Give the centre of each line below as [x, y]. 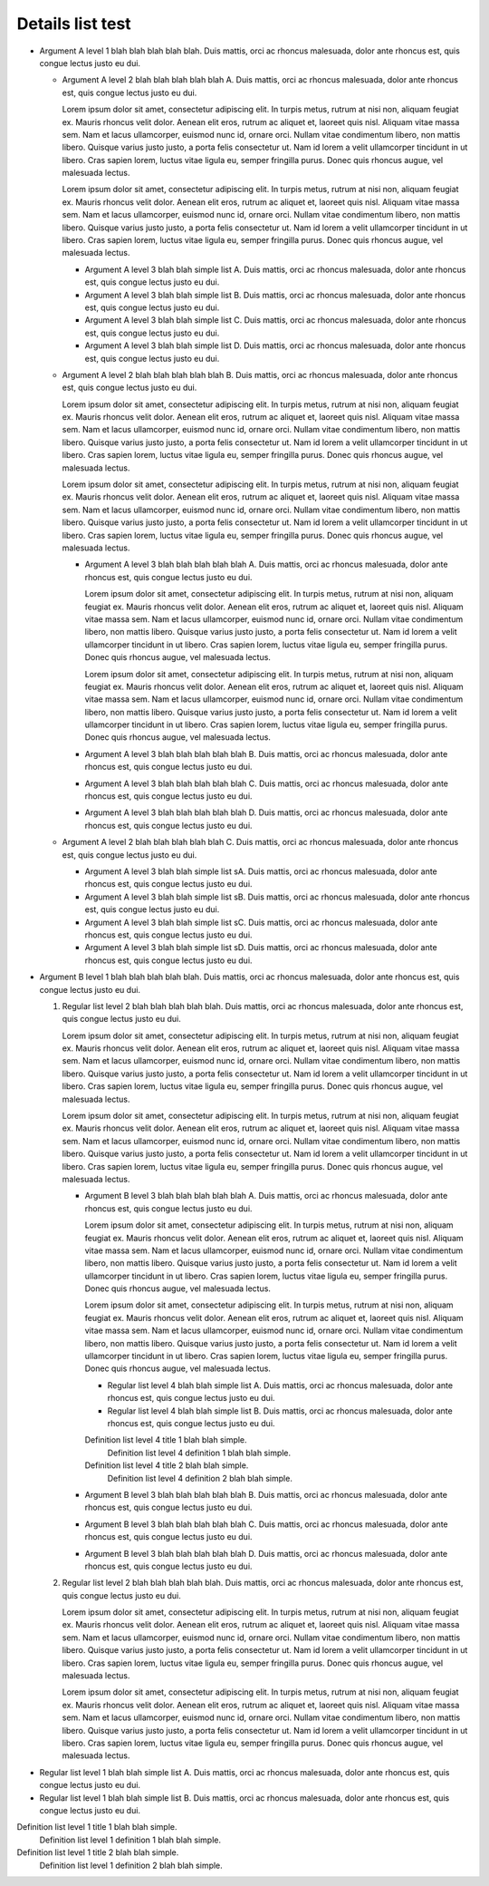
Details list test [74, 24]
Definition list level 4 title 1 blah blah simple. [166, 1440]
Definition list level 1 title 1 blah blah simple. [97, 1827]
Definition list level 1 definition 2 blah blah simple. [131, 1865]
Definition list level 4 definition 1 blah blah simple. [199, 1453]
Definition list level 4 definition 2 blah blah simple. [200, 1478]
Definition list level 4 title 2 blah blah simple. [167, 1465]
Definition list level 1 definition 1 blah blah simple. [130, 1840]
